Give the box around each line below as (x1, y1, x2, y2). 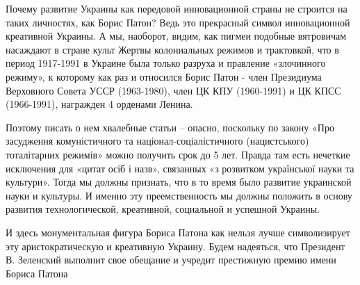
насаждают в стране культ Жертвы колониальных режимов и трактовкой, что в (6, 42, 339, 56)
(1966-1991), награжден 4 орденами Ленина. (6, 97, 193, 111)
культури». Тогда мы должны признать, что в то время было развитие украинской (6, 174, 352, 189)
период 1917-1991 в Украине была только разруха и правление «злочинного (6, 56, 326, 70)
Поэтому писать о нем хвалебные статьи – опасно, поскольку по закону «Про (6, 120, 334, 134)
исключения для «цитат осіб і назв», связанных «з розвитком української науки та (6, 161, 354, 175)
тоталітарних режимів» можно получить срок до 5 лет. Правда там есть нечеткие (6, 147, 350, 161)
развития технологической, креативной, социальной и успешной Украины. (6, 202, 320, 216)
